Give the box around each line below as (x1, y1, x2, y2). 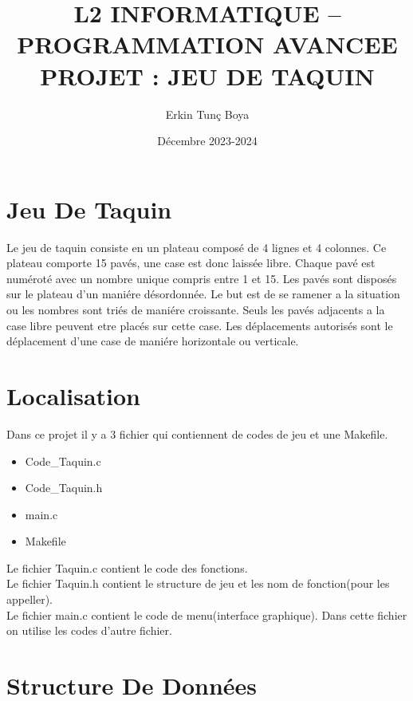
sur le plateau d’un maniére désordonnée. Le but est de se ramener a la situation (6, 286, 400, 302)
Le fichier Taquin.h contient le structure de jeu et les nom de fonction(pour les (6, 575, 390, 592)
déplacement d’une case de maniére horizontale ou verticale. (6, 333, 299, 349)
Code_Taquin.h (25, 479, 103, 496)
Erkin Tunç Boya (165, 105, 250, 122)
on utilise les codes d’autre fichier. (6, 622, 172, 639)
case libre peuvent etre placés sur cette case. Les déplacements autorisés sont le (6, 317, 393, 333)
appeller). (6, 591, 53, 608)
